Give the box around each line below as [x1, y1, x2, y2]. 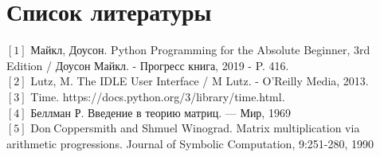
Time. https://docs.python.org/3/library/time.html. [30, 88, 285, 104]
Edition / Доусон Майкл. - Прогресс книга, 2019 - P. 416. [6, 57, 289, 73]
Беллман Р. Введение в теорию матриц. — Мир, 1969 [30, 104, 291, 120]
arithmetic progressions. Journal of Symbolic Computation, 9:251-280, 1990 [6, 135, 374, 151]
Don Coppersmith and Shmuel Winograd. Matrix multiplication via [30, 120, 360, 136]
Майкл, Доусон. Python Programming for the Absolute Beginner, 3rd [30, 41, 370, 58]
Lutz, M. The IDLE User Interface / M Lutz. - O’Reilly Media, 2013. [30, 73, 369, 89]
